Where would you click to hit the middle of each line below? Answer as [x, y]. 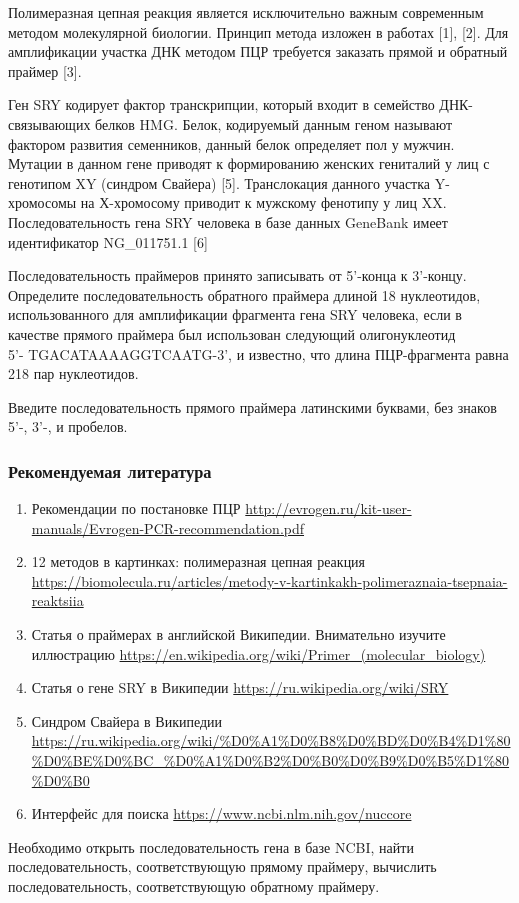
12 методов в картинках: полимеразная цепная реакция [198, 561]
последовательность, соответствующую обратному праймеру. [194, 886]
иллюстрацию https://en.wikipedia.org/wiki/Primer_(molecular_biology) [258, 653]
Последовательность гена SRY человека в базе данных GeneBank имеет [228, 221]
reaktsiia [57, 600]
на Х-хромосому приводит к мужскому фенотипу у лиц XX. [263, 202]
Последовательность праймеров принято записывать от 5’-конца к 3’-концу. [237, 275]
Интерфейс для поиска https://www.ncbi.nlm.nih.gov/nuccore [221, 813]
